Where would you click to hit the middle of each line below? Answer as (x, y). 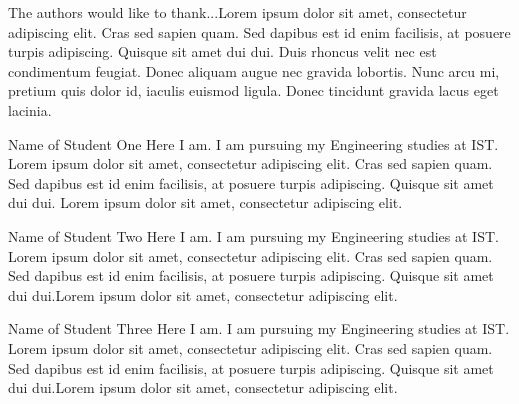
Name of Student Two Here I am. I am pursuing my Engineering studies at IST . (253, 235)
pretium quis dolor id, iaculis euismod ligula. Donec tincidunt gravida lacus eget (253, 90)
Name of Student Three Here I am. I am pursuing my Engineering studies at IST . (259, 328)
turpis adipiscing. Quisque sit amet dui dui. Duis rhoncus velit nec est (222, 51)
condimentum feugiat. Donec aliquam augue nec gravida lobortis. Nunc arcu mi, (254, 70)
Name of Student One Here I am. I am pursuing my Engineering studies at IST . (253, 143)
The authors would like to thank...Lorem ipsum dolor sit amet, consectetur (237, 12)
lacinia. (30, 109)
